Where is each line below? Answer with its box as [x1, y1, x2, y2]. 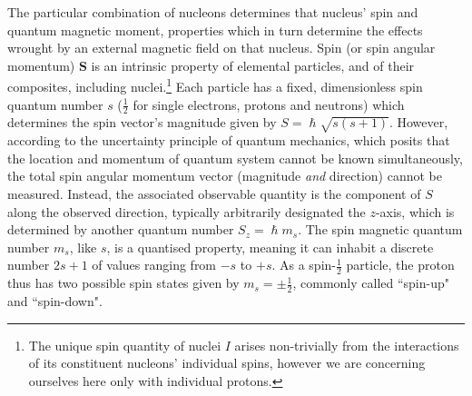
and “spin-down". [7, 292, 103, 311]
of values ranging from [92, 255, 217, 274]
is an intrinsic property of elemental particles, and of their [91, 55, 415, 74]
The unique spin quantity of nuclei [28, 335, 221, 354]
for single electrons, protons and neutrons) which [133, 94, 405, 114]
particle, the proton [346, 255, 455, 274]
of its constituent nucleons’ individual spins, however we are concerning [28, 353, 426, 372]
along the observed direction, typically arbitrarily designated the [7, 202, 366, 221]
